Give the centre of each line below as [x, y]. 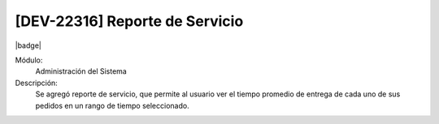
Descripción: [37, 83]
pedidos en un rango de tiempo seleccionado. [113, 105]
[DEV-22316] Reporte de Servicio [129, 21]
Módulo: [29, 60]
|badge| [28, 45]
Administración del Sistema [81, 71]
